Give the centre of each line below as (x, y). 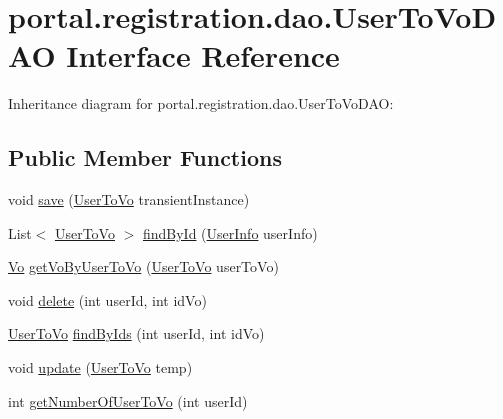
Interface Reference (203, 55)
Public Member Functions (145, 157)
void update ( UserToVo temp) (100, 367)
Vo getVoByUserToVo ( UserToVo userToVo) (143, 266)
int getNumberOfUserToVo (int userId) (128, 400)
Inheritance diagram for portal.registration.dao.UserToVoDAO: (201, 103)
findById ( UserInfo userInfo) (230, 232)
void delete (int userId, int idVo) (107, 299)
